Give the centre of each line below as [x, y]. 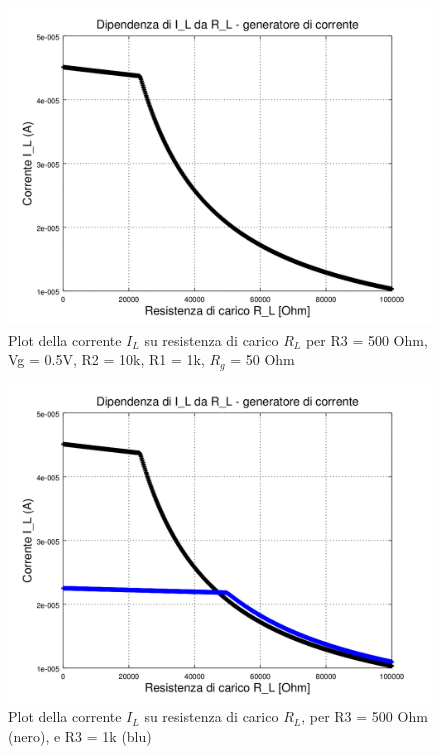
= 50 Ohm [262, 359]
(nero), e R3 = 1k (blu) [80, 735]
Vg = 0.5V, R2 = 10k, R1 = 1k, [106, 359]
